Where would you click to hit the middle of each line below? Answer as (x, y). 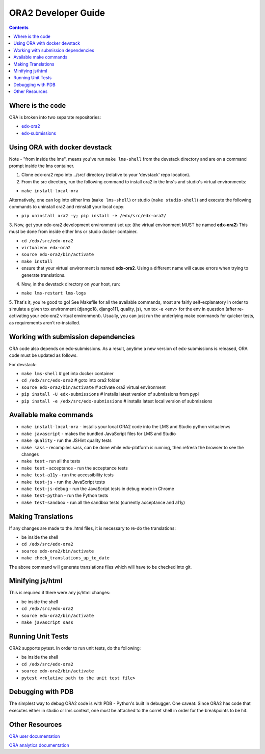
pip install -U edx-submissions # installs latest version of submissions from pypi (110, 394)
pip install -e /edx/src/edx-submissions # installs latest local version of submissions (117, 401)
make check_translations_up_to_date (66, 558)
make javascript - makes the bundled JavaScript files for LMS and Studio (99, 434)
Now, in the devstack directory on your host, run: (71, 284)
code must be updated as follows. (43, 355)
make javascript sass (47, 623)
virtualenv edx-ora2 (46, 247)
